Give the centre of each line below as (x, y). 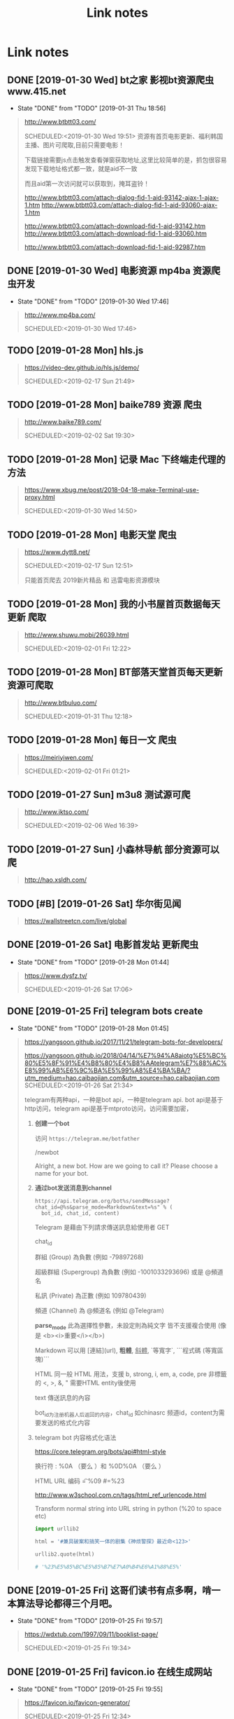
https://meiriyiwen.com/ (59, 757)
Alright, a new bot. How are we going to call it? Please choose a (126, 1166)
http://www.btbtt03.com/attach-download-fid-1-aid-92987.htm (115, 247)
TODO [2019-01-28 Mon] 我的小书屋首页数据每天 (114, 604)
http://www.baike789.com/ (63, 422)
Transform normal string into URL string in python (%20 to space (128, 1508)
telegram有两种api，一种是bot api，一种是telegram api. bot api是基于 (124, 1099)
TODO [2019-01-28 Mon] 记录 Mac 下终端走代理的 (116, 460)
